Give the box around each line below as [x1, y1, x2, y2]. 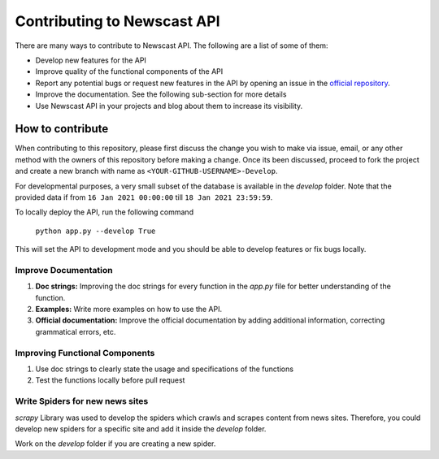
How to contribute [15, 122, 109, 136]
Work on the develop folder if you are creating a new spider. [15, 439, 216, 448]
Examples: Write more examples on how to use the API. [35, 305, 223, 314]
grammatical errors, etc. [35, 327, 116, 336]
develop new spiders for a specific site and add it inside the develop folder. [15, 423, 267, 434]
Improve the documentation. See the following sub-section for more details [35, 89, 287, 99]
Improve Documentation [15, 264, 113, 275]
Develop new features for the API [35, 55, 146, 65]
